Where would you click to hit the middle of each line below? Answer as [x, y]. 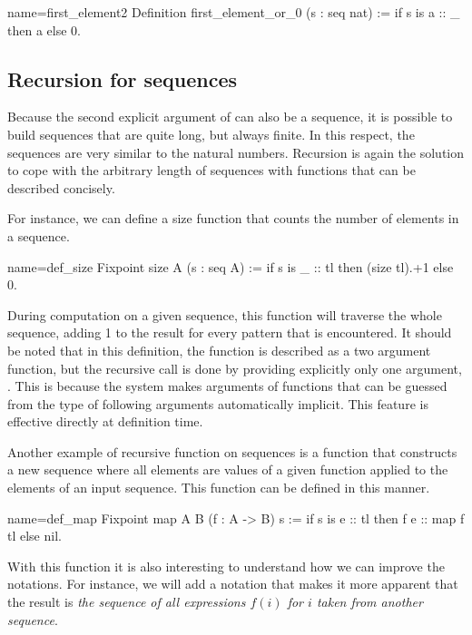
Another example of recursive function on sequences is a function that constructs [232, 451]
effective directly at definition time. [105, 421]
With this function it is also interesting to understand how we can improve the [226, 566]
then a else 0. [44, 29]
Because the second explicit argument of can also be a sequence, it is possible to [230, 117]
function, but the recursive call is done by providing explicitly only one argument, [235, 368]
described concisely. [61, 187]
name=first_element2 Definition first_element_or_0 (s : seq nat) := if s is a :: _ [234, 12]
